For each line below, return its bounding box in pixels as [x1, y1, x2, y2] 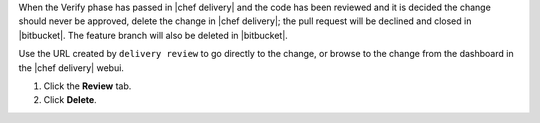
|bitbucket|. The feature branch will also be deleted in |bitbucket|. [18, 29, 289, 41]
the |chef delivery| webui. [18, 61, 125, 74]
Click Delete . [43, 94, 97, 106]
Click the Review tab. [43, 80, 132, 92]
